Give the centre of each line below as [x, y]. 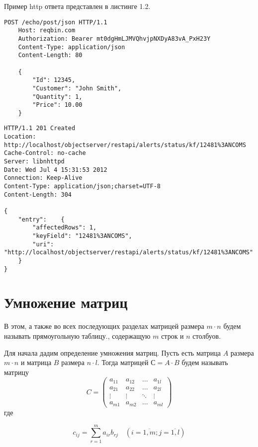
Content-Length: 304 [38, 194]
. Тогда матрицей [123, 362]
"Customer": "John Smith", [77, 88]
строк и [172, 336]
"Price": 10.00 [57, 105]
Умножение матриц [66, 302]
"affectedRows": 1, [65, 228]
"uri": [43, 244]
